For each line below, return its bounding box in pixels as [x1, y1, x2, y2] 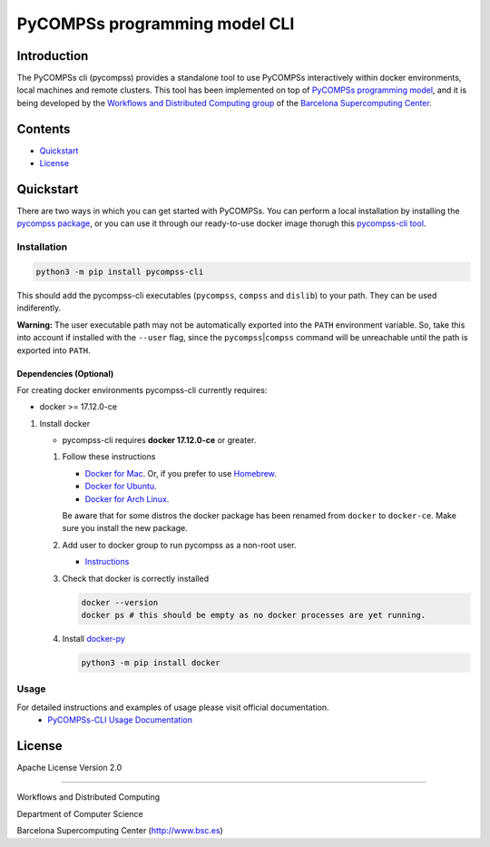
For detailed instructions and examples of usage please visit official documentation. [16, 702, 330, 713]
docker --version [81, 597, 159, 607]
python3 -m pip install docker [81, 657, 221, 667]
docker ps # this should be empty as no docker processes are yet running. [81, 609, 426, 620]
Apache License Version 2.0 [16, 762, 122, 773]
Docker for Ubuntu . [84, 481, 158, 492]
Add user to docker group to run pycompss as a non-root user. [62, 539, 297, 550]
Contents [16, 121, 71, 136]
